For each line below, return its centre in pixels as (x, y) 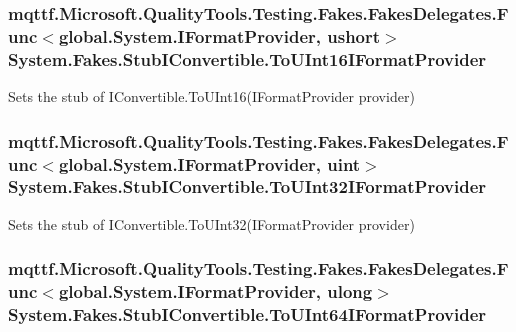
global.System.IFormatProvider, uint (209, 163)
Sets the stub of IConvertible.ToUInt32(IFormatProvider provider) (211, 223)
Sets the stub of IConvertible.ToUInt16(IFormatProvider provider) (211, 96)
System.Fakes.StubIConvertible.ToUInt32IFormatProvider (247, 186)
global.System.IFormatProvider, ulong (215, 291)
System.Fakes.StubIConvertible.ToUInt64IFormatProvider (247, 314)
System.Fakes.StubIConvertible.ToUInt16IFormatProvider (247, 58)
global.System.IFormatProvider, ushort (219, 35)
